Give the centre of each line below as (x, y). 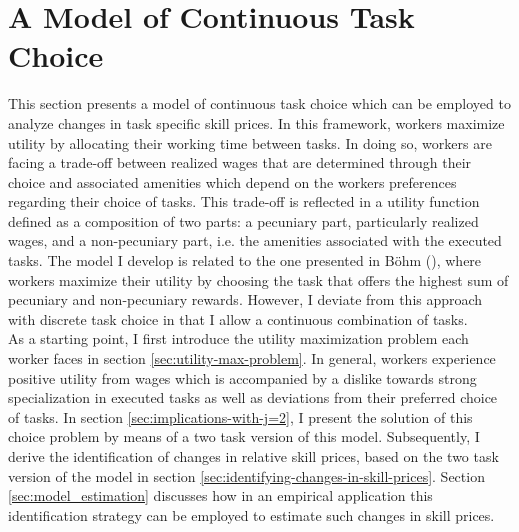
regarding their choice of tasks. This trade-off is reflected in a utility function (244, 201)
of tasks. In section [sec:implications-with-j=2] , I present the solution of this (240, 416)
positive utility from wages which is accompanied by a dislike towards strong (242, 377)
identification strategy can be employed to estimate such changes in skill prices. (251, 514)
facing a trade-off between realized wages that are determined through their (240, 162)
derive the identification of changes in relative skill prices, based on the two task (253, 456)
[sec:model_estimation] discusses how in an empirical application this (220, 495)
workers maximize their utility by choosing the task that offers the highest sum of (258, 279)
